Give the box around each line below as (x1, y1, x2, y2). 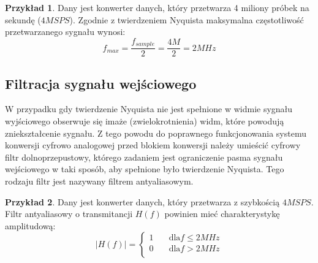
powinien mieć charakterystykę (164, 207, 280, 220)
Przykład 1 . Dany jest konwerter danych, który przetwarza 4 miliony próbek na (5, 1, 309, 13)
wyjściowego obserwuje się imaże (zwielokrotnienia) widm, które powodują (5, 115, 284, 128)
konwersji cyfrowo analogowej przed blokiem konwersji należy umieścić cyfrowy (5, 139, 301, 151)
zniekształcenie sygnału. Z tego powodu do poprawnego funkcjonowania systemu (5, 126, 306, 139)
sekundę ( (5, 13, 41, 26)
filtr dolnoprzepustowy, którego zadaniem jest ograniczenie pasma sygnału (5, 150, 283, 163)
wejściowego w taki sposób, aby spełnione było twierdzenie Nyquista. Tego (5, 162, 284, 175)
